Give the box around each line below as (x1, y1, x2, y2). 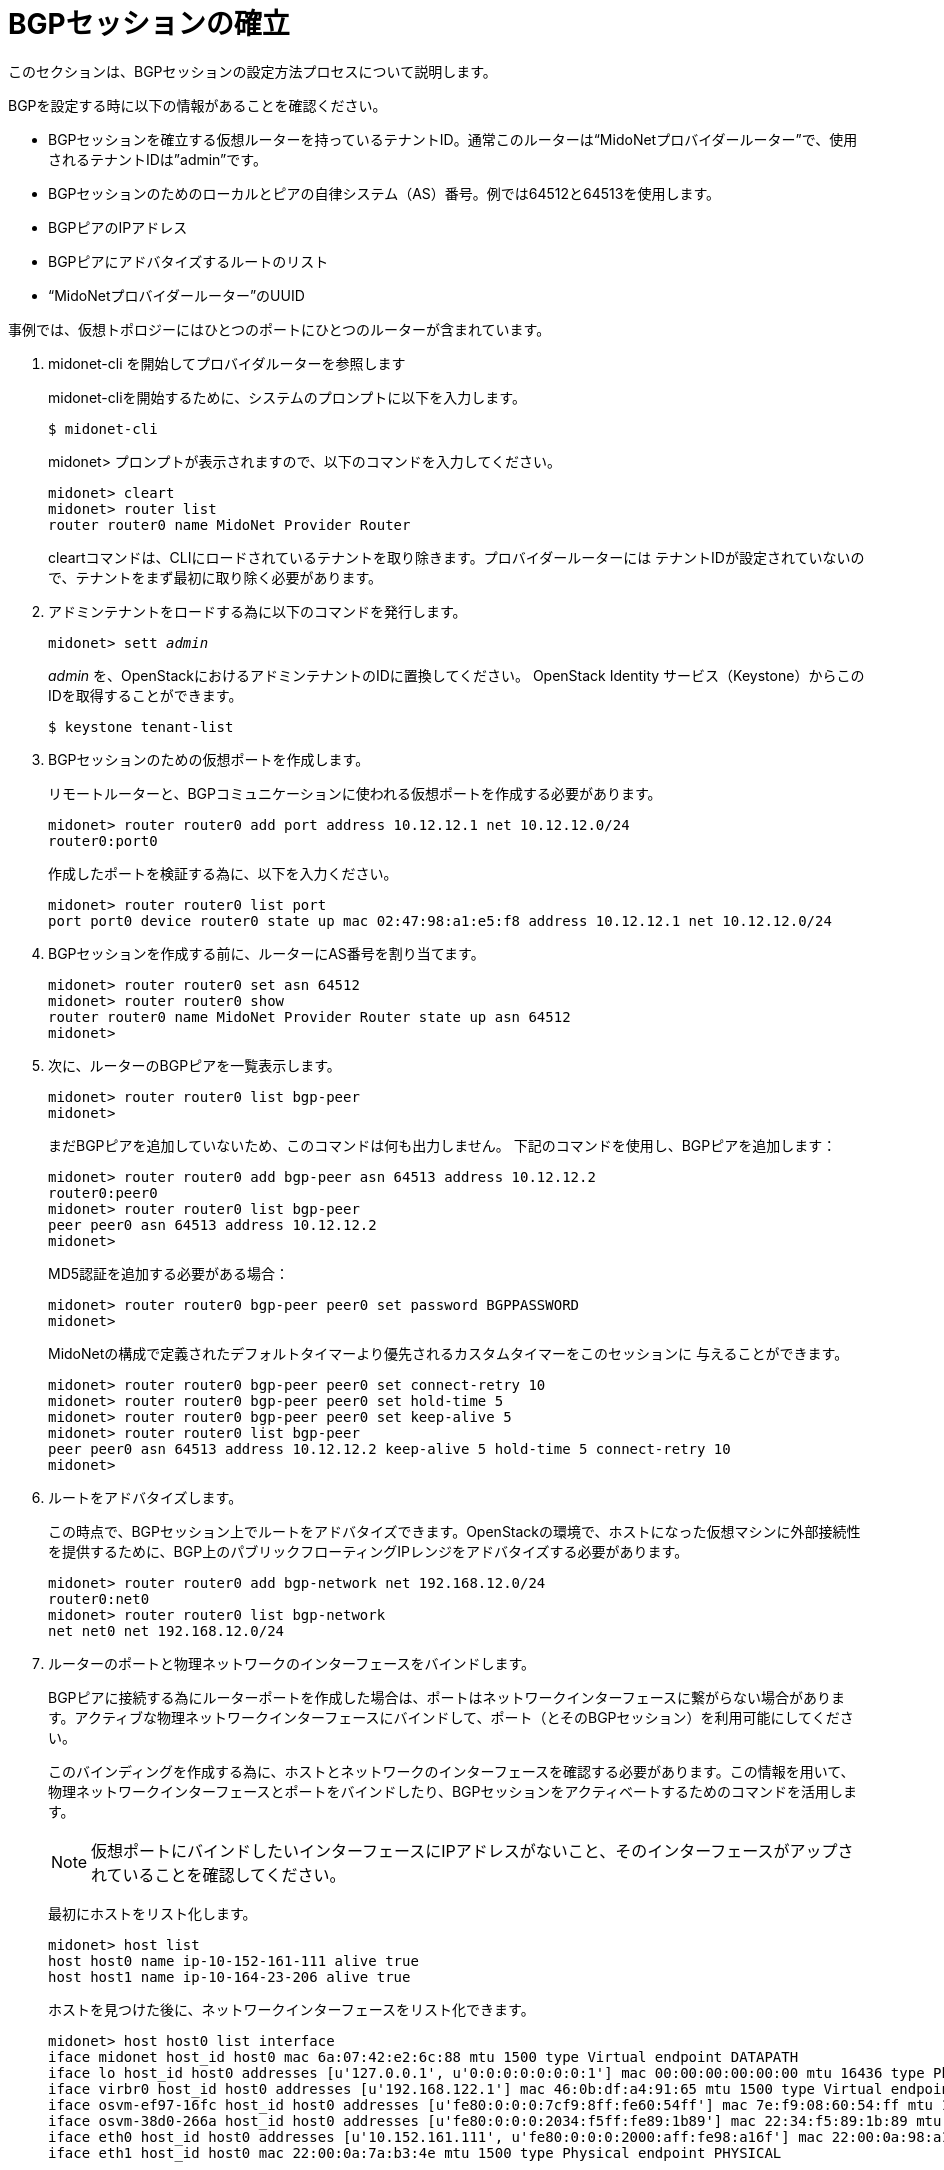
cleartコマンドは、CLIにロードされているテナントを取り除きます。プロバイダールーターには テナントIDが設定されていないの (48, 548, 865, 566)
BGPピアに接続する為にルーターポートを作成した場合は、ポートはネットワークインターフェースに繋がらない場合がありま (48, 1688, 846, 1706)
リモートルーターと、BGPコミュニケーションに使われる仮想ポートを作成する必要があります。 (48, 784, 662, 802)
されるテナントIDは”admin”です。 (48, 150, 267, 168)
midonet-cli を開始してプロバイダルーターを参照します (48, 354, 406, 372)
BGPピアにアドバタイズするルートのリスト (48, 252, 329, 270)
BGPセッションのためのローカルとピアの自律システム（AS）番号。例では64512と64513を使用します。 (48, 184, 721, 202)
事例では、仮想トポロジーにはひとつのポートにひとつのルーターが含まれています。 (8, 320, 551, 338)
